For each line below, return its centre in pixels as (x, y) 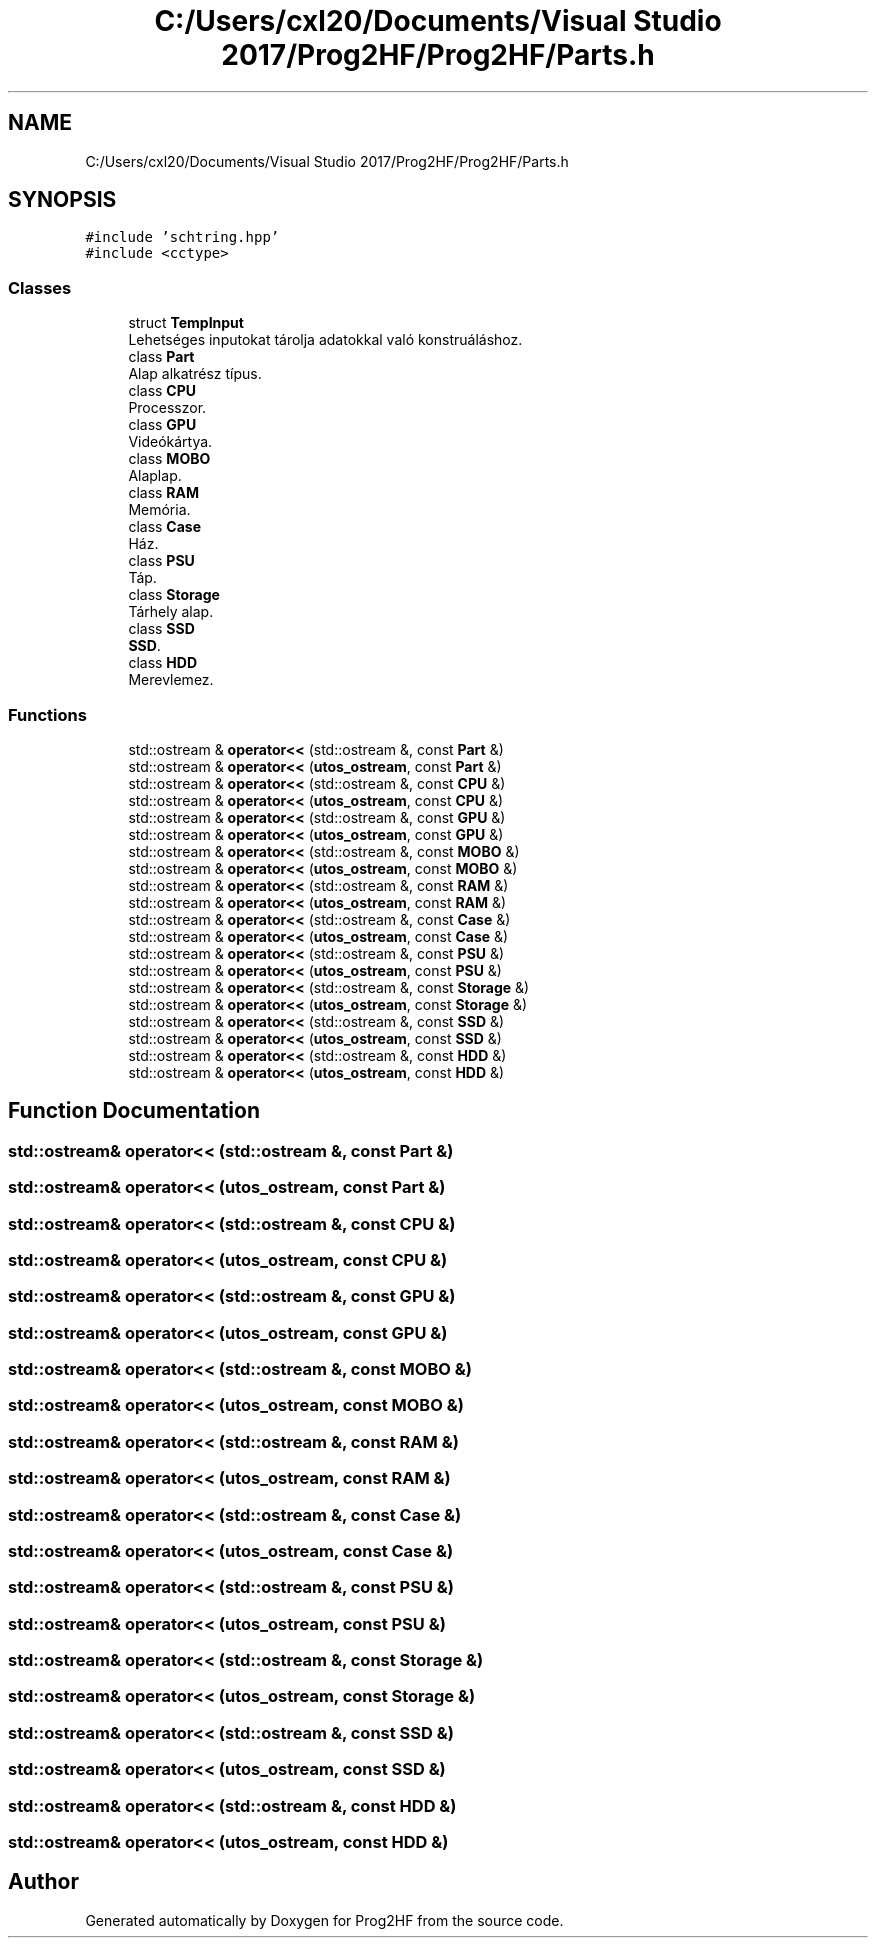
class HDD (163, 663)
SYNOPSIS (62, 200)
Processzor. (167, 408)
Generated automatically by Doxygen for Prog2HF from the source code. (324, 1920)
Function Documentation (134, 1111)
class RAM (164, 493)
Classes (40, 287)
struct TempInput (186, 323)
